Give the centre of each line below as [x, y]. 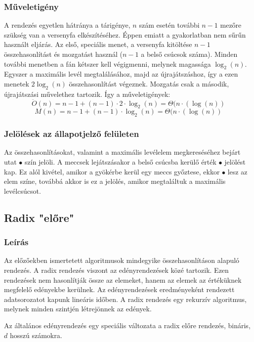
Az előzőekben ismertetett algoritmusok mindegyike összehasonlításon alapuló [122, 260]
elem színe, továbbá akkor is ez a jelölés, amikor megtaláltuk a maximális [115, 181]
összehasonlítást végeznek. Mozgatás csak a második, [149, 83]
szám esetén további [169, 25]
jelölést [235, 162]
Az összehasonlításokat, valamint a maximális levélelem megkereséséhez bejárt [122, 152]
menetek [17, 83]
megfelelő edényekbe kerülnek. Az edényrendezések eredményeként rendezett [119, 289]
